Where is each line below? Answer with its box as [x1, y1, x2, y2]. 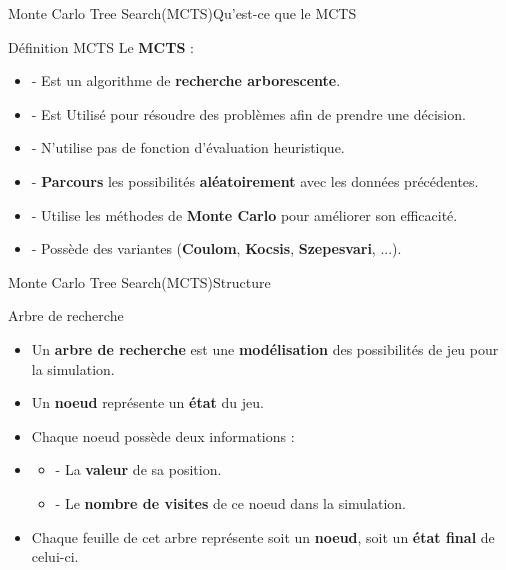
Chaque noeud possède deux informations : [31, 425, 295, 446]
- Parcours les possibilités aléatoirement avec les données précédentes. [31, 170, 479, 191]
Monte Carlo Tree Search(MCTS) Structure [8, 271, 271, 292]
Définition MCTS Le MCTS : [8, 36, 194, 57]
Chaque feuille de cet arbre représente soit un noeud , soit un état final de [31, 526, 495, 547]
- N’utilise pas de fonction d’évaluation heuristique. [31, 137, 345, 158]
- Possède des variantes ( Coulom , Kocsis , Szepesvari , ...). [31, 238, 402, 259]
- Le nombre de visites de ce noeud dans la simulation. [55, 492, 407, 513]
